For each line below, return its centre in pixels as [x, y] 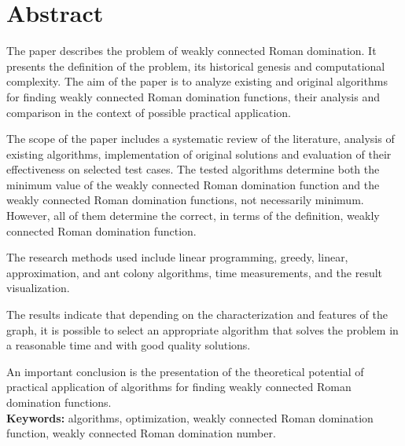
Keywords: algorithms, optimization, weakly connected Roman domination [190, 417]
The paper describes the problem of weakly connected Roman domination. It [191, 51]
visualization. [38, 288]
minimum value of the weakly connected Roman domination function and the [193, 184]
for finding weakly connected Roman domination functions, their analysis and [193, 96]
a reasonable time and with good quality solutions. [129, 345]
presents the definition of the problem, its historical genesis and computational [196, 66]
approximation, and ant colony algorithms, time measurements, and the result [195, 272]
